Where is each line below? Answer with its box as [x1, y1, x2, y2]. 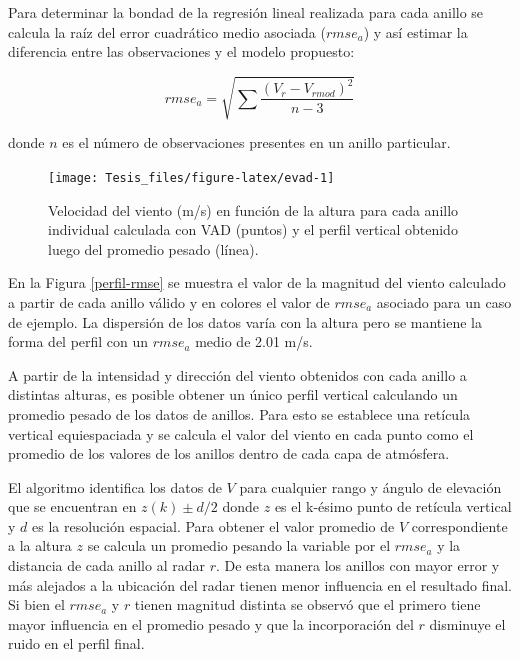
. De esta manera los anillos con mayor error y [215, 555, 500, 576]
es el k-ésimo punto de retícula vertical [274, 496, 512, 517]
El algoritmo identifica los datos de [8, 476, 222, 497]
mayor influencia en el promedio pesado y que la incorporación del [8, 613, 414, 634]
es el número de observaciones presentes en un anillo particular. [62, 132, 451, 153]
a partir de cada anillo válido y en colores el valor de [8, 291, 330, 312]
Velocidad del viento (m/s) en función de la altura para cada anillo [48, 199, 459, 220]
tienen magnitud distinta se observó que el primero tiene [134, 594, 481, 615]
